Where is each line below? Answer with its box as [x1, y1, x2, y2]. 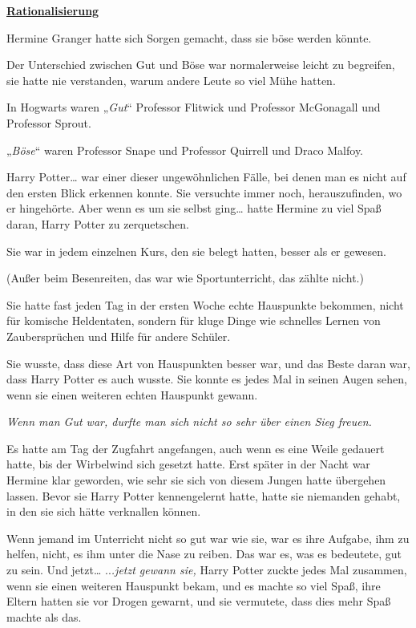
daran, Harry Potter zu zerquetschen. [6, 215, 189, 232]
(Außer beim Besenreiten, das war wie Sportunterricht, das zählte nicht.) [6, 269, 364, 286]
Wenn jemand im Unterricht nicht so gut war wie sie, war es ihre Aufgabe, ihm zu [6, 529, 410, 546]
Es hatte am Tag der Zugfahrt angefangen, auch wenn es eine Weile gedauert [6, 440, 385, 456]
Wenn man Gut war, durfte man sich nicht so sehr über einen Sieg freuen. [6, 413, 372, 430]
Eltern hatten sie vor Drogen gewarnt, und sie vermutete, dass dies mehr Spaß [6, 593, 391, 610]
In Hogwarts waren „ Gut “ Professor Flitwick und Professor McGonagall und [6, 99, 381, 115]
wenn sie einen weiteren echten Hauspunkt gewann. [6, 386, 258, 403]
